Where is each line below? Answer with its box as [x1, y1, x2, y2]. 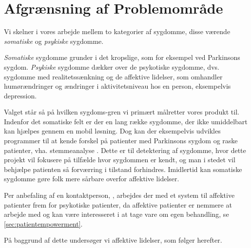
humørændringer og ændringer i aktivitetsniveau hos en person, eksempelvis [4, 81, 231, 91]
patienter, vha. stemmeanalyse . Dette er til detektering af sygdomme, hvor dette [4, 145, 246, 155]
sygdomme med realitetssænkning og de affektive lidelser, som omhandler [4, 71, 223, 81]
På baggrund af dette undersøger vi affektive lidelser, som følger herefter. [4, 235, 222, 245]
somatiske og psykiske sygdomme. [4, 36, 104, 46]
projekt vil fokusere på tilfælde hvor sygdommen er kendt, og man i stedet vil [4, 154, 235, 165]
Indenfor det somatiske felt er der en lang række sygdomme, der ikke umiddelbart [4, 116, 248, 126]
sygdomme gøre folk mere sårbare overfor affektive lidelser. [4, 173, 179, 184]
